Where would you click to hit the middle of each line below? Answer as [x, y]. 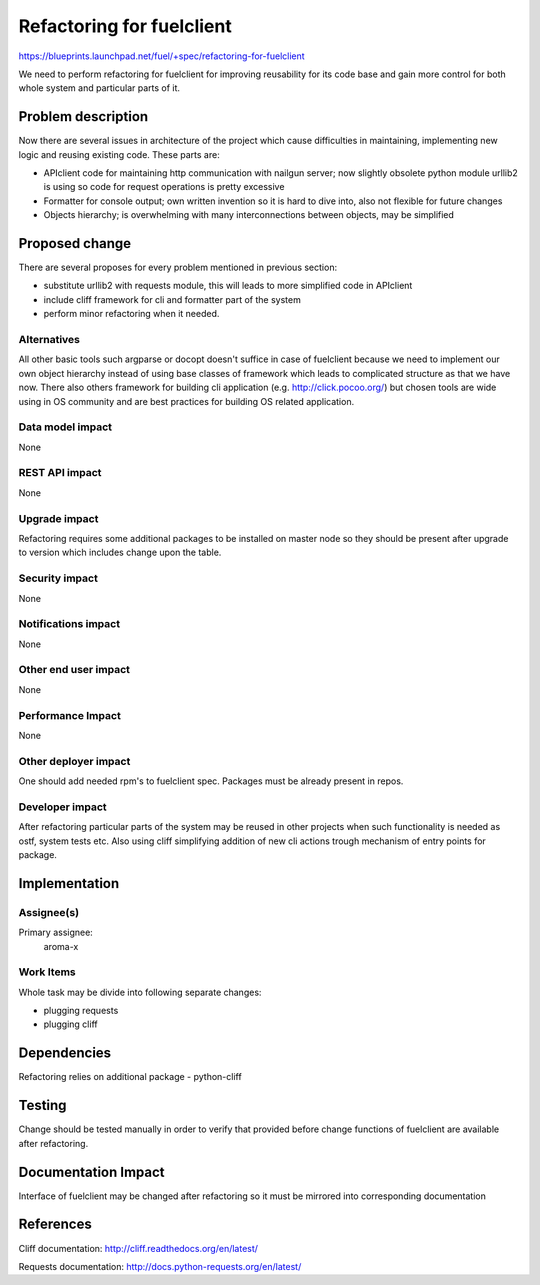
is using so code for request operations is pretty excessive [164, 187]
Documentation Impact [91, 1171]
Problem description [83, 116]
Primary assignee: [56, 932]
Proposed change [75, 243]
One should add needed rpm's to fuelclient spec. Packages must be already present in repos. [211, 781]
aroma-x [61, 946]
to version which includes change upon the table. [120, 552]
